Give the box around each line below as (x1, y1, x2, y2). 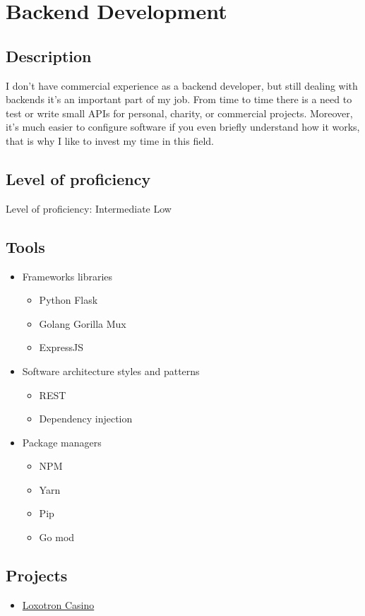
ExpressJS (39, 340, 84, 355)
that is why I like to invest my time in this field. (6, 133, 214, 148)
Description (6, 45, 92, 66)
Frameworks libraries (22, 268, 113, 283)
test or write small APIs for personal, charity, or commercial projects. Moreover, (6, 105, 353, 120)
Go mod (39, 530, 75, 545)
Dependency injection (39, 411, 133, 426)
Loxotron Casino (22, 597, 95, 612)
